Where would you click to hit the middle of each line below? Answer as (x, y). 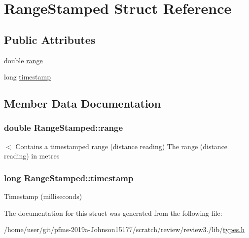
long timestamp (27, 77)
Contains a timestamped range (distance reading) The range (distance (122, 146)
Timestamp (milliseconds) (43, 196)
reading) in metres (32, 156)
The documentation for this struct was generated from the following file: (113, 213)
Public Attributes (50, 39)
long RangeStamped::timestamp (69, 178)
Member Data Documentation (83, 103)
